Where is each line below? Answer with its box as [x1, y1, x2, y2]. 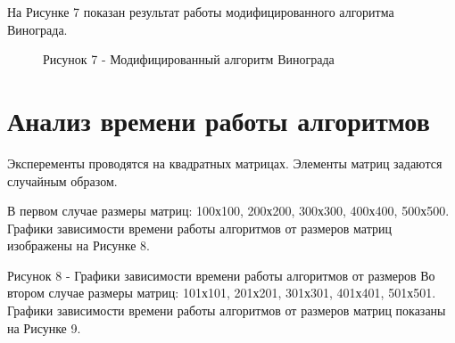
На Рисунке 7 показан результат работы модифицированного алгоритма [7, 3, 394, 20]
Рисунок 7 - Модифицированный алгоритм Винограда [43, 50, 335, 69]
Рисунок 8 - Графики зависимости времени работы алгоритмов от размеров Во [7, 265, 435, 284]
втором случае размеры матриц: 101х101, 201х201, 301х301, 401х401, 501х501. [7, 283, 436, 302]
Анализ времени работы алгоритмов [7, 102, 430, 138]
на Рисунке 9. [7, 318, 81, 337]
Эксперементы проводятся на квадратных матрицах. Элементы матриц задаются [7, 153, 443, 172]
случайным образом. [7, 171, 118, 190]
